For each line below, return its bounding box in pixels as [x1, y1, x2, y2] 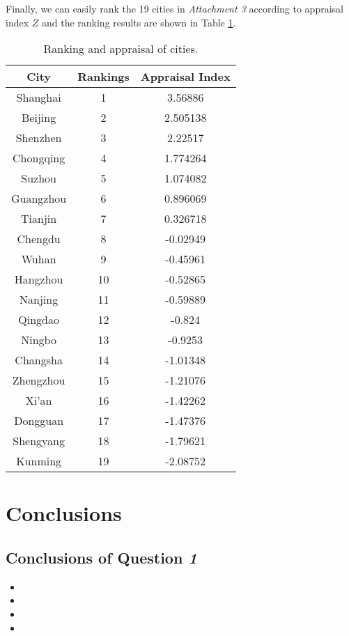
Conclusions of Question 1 [6, 546, 197, 568]
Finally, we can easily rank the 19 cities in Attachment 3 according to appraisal [6, 1, 343, 15]
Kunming [16, 453, 62, 470]
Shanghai [16, 89, 61, 106]
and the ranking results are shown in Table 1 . [41, 15, 236, 29]
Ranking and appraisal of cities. [43, 40, 199, 57]
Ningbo [21, 332, 56, 348]
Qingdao [18, 311, 59, 328]
